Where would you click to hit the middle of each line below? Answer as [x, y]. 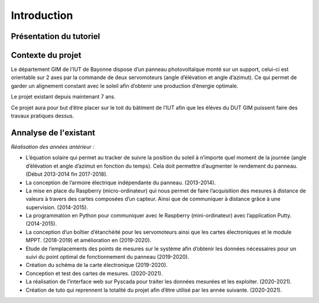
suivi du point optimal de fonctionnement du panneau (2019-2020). [107, 257]
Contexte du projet [46, 55]
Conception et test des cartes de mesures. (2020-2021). [94, 273]
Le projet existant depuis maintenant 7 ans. [63, 97]
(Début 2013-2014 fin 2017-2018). [67, 174]
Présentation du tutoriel [56, 36]
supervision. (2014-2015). [57, 207]
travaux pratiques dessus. [43, 116]
